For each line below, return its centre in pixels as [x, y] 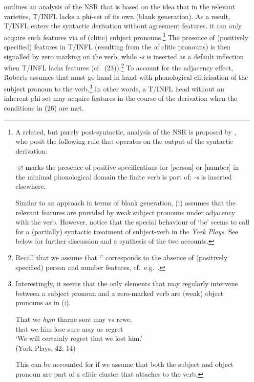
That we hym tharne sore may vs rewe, [74, 319]
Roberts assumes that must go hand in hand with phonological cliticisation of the [126, 77]
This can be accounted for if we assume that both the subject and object [124, 364]
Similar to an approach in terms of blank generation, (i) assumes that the [126, 203]
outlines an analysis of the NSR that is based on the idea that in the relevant [120, 6]
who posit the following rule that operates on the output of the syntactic [124, 141]
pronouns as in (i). [43, 303]
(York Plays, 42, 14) [45, 348]
